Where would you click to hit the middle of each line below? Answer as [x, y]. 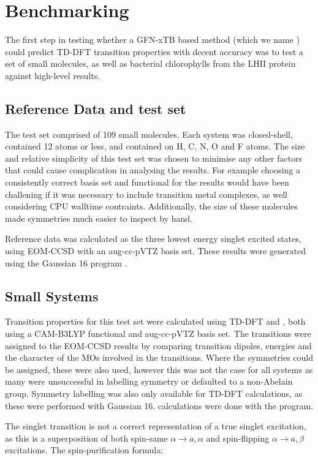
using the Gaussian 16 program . [66, 262]
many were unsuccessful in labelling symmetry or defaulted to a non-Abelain [149, 381]
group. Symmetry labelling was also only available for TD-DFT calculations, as [154, 393]
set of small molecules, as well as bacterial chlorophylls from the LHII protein [150, 63]
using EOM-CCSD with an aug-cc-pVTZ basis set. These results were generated [155, 251]
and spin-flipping [238, 438]
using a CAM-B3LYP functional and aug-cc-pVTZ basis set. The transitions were [158, 334]
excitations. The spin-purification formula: [84, 450]
